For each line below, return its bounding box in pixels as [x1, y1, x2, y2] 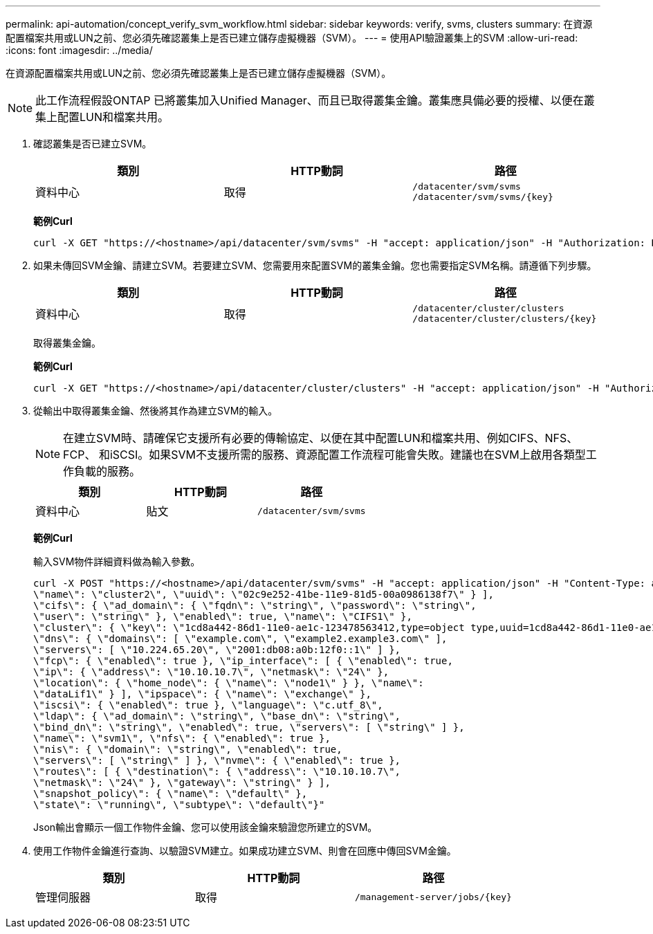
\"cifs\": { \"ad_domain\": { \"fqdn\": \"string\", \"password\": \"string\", [33, 600, 477, 611]
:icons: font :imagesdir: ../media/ [6, 44, 153, 56]
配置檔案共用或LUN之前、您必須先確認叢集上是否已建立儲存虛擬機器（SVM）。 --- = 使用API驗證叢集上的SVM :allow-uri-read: [6, 32, 578, 44]
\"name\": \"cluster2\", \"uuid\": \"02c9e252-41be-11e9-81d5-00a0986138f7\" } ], [33, 589, 494, 600]
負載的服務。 [74, 464, 141, 478]
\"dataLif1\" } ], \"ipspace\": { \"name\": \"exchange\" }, [33, 688, 371, 699]
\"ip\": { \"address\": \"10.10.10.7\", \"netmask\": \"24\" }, [33, 666, 389, 677]
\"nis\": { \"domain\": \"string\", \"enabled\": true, [33, 744, 342, 755]
